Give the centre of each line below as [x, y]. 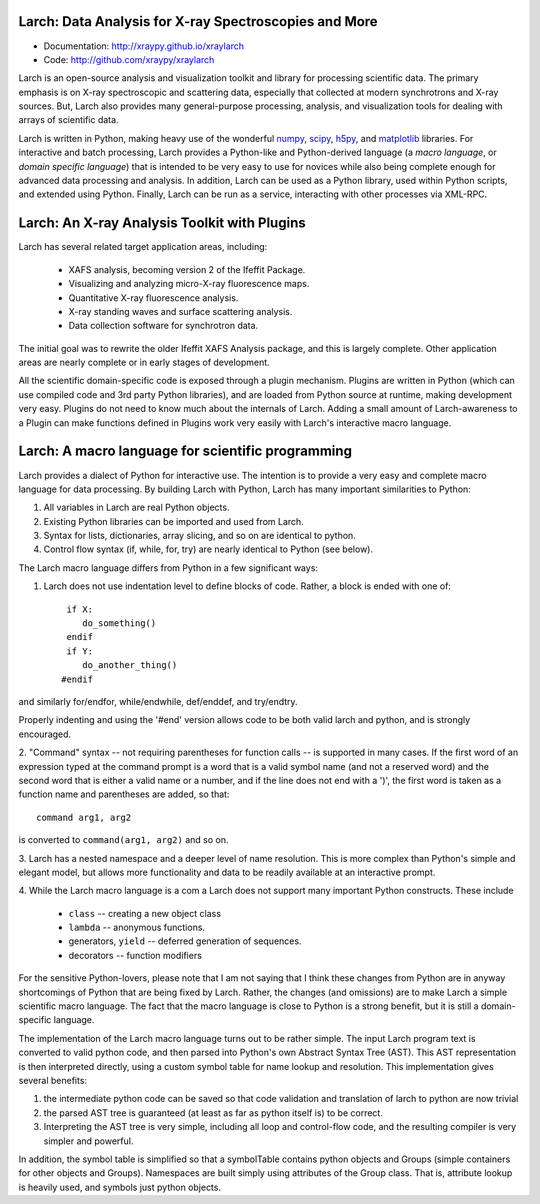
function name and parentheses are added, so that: [124, 794]
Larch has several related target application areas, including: [143, 247]
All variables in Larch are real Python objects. [136, 507]
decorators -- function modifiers [135, 955]
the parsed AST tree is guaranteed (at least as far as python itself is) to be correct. [213, 1112]
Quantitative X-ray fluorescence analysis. [153, 297]
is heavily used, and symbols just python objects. [120, 1187]
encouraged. [45, 734]
